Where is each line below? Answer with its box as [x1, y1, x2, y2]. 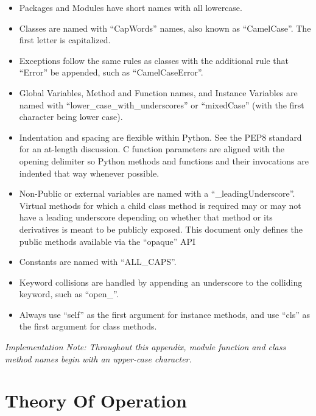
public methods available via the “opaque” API [19, 234, 196, 247]
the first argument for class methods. [19, 320, 157, 333]
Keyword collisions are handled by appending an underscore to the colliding [19, 275, 303, 288]
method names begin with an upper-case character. [5, 352, 192, 365]
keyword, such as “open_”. [19, 287, 119, 300]
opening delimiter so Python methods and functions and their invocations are [19, 154, 309, 167]
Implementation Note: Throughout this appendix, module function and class [5, 340, 286, 353]
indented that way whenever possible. [19, 166, 160, 179]
